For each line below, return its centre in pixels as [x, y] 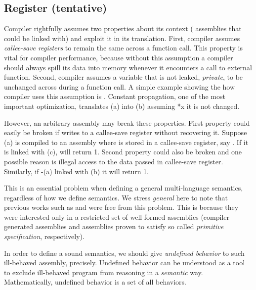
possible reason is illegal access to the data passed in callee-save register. [114, 161]
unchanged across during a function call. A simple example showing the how [120, 86]
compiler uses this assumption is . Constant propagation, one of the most [115, 96]
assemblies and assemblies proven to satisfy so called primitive [129, 226]
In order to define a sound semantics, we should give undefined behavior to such [124, 253]
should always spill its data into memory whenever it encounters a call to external [128, 67]
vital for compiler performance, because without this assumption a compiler [119, 57]
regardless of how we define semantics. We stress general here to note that [116, 197]
